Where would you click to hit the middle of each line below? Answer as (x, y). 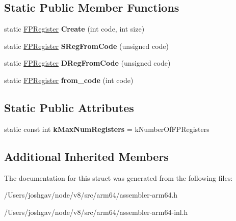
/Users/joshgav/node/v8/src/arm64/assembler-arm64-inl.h (96, 212)
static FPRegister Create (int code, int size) (74, 29)
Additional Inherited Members (86, 156)
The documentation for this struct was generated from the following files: (119, 177)
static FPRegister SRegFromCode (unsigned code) (87, 46)
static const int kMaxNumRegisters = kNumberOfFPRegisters (107, 129)
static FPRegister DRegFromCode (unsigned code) (87, 63)
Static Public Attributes (69, 107)
